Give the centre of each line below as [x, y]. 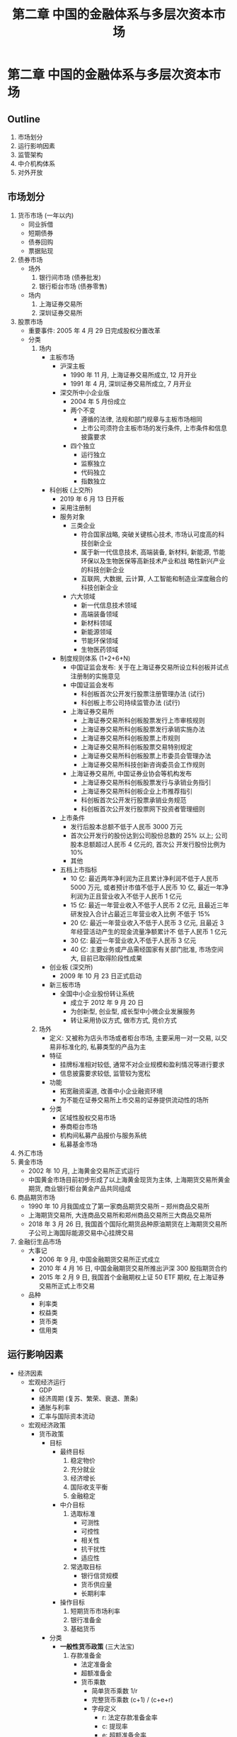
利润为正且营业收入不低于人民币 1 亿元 [126, 896]
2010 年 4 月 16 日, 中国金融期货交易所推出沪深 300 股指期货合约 [133, 1268]
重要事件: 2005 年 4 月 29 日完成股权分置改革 [94, 330]
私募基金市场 [79, 1144]
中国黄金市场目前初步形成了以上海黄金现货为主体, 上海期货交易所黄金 [129, 1179]
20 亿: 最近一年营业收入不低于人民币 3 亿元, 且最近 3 [147, 923]
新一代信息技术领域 [109, 605]
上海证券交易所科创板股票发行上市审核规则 [143, 720]
